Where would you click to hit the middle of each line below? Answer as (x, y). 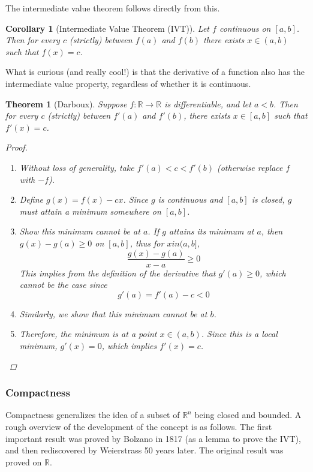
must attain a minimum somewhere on (90, 211)
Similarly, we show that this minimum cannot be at (113, 313)
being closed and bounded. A (248, 415)
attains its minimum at (212, 231)
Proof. (16, 147)
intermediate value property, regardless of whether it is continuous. (128, 83)
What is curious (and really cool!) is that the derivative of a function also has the (155, 72)
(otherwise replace (250, 167)
